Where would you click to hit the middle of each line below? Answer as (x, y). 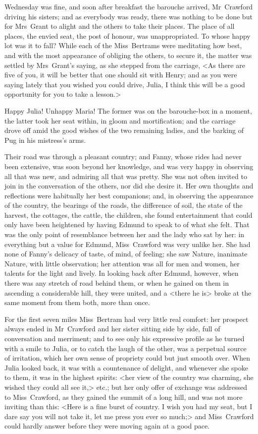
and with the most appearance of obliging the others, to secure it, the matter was (128, 55)
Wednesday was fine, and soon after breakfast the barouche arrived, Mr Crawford (129, 6)
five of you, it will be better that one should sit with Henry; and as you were (121, 75)
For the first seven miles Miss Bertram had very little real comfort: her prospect (127, 319)
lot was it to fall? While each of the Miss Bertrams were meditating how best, (123, 45)
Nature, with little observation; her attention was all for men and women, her (122, 263)
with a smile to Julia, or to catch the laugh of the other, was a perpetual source (126, 348)
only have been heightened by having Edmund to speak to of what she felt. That (127, 224)
